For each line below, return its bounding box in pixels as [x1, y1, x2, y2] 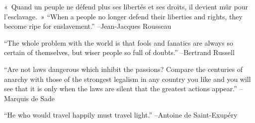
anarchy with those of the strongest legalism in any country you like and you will [4, 73, 251, 84]
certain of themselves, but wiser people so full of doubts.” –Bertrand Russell [4, 47, 235, 58]
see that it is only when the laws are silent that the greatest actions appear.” [4, 83, 237, 94]
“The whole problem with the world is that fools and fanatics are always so [4, 37, 233, 48]
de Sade [31, 93, 55, 103]
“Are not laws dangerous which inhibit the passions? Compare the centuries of [4, 63, 243, 74]
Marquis [4, 93, 29, 103]
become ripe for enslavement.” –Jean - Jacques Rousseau [4, 21, 171, 31]
